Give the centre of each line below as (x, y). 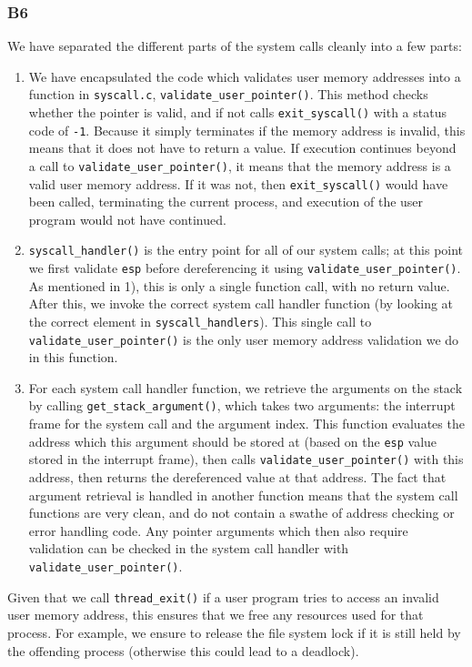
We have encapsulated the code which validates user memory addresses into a (245, 76)
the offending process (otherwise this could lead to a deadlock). (183, 650)
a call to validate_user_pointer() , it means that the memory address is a (240, 165)
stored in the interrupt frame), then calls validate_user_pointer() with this (246, 459)
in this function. (73, 357)
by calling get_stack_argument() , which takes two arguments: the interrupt (242, 405)
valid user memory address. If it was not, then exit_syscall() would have (238, 183)
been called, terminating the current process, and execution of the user (226, 202)
